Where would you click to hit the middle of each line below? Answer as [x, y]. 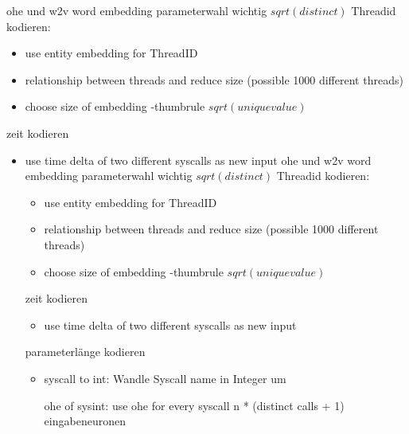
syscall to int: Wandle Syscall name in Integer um [165, 378]
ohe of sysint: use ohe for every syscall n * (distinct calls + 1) [194, 405]
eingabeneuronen [85, 421]
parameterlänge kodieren [85, 352]
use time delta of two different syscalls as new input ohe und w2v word [198, 160]
